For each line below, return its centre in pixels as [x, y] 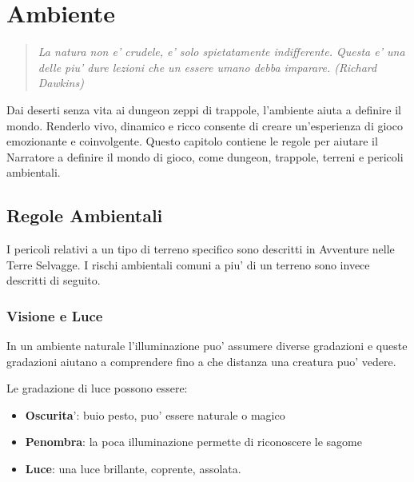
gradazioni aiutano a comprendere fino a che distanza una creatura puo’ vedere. [201, 361]
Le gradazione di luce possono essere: [97, 388]
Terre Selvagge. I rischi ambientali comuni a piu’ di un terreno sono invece [188, 264]
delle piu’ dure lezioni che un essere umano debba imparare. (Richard [207, 67]
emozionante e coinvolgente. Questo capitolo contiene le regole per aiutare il [192, 141]
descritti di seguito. [54, 280]
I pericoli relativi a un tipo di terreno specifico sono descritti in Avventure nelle [201, 249]
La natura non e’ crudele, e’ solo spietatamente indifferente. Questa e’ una [221, 52]
